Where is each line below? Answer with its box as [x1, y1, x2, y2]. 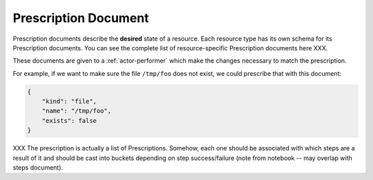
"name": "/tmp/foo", [41, 107, 112, 115]
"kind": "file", [41, 97, 97, 106]
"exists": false [41, 117, 97, 124]
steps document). [12, 163, 64, 172]
